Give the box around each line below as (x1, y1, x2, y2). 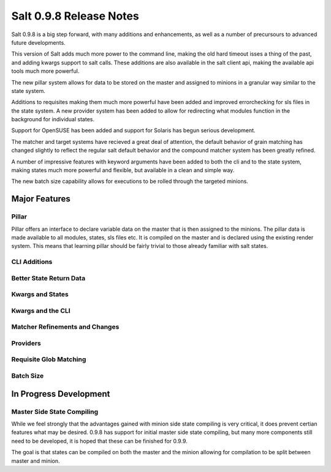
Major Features (11, 193, 70, 204)
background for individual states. (11, 116, 95, 123)
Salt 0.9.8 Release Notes (11, 9, 139, 23)
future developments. (11, 39, 66, 46)
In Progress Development (11, 389, 110, 399)
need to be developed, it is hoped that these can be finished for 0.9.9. (11, 437, 188, 444)
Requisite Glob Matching (11, 355, 86, 364)
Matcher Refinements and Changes (11, 323, 120, 331)
